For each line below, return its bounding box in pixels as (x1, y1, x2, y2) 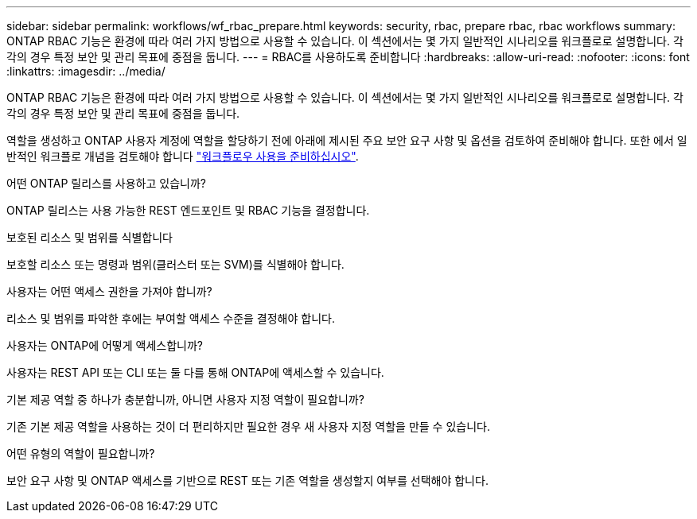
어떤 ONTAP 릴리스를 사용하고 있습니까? (6, 176, 206, 190)
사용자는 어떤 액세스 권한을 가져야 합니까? (6, 285, 212, 298)
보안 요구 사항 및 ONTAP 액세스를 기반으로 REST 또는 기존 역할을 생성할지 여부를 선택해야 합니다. (6, 474, 489, 487)
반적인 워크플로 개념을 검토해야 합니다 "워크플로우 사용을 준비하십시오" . (6, 149, 359, 163)
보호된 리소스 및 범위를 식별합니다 (6, 230, 173, 244)
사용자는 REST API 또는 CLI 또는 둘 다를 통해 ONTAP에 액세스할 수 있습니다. (6, 366, 384, 379)
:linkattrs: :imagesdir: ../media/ (6, 64, 165, 78)
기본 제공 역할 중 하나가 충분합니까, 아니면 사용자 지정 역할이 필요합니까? (6, 393, 364, 406)
